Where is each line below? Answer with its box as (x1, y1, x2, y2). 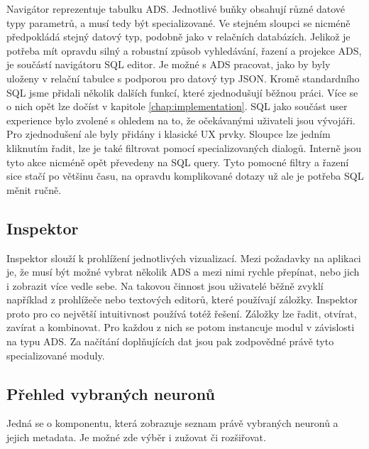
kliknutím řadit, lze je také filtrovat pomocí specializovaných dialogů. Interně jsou (6, 140, 362, 155)
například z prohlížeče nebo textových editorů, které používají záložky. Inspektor (6, 292, 358, 307)
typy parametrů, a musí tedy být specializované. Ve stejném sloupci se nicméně (6, 15, 351, 30)
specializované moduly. (6, 347, 105, 362)
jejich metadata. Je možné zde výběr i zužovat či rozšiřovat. (6, 430, 266, 445)
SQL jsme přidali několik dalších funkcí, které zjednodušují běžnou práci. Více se (6, 85, 358, 99)
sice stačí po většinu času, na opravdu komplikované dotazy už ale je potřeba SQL (6, 168, 364, 183)
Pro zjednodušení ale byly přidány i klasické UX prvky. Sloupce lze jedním (6, 126, 331, 141)
